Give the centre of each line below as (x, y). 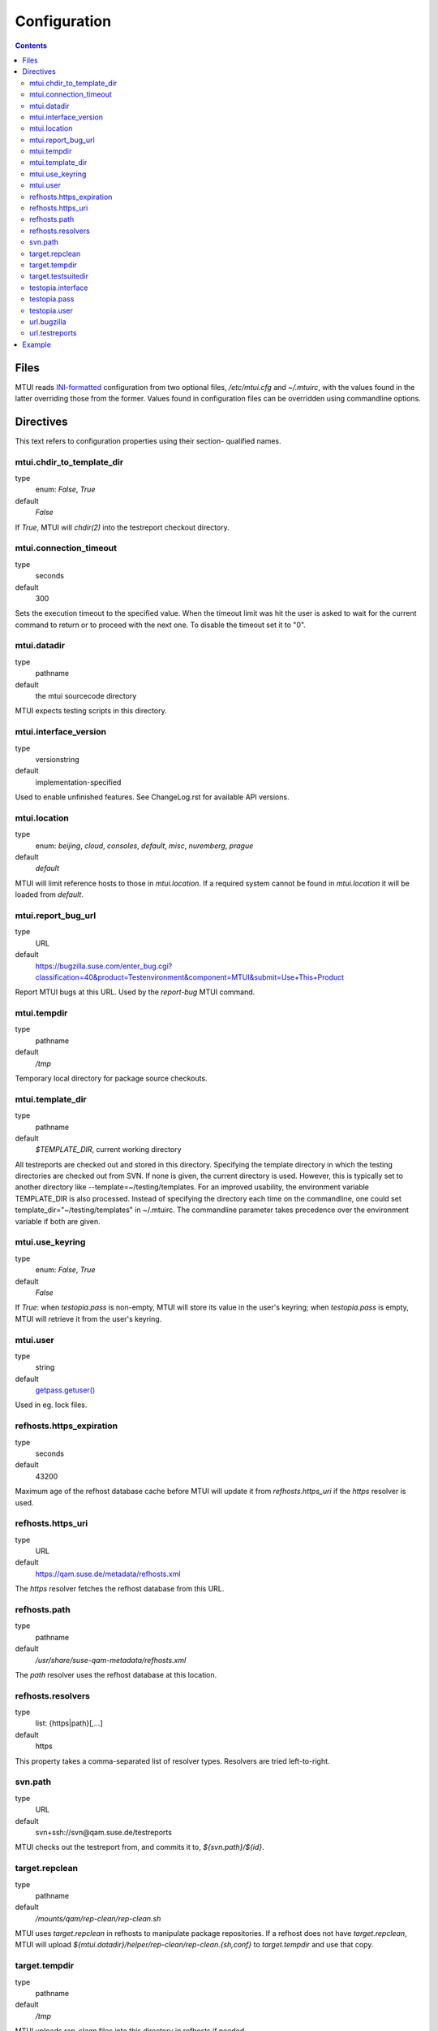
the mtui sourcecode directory (86, 696)
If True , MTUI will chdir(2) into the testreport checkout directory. (122, 527)
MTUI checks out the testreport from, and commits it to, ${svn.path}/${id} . (140, 1847)
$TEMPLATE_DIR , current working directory (108, 1150)
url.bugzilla (48, 322)
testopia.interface (59, 288)
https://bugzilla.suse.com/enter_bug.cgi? (104, 966)
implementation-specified (78, 782)
